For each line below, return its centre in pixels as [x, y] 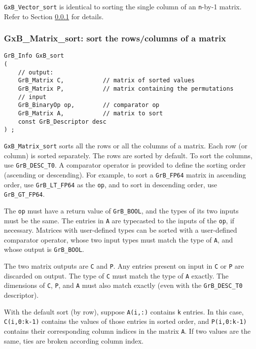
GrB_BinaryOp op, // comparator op [89, 105]
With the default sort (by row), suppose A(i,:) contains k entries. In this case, [124, 311]
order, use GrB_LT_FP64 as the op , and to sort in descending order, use [110, 184]
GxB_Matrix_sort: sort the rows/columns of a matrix [115, 38]
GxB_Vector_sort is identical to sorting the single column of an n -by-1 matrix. [123, 6]
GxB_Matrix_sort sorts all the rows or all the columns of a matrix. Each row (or [126, 146]
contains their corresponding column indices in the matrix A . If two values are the [128, 331]
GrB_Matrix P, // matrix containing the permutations [126, 89]
